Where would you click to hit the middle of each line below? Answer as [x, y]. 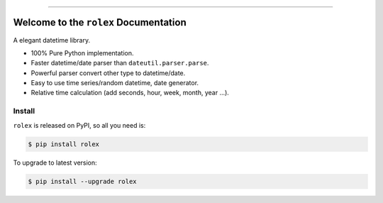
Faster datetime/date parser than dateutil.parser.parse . [120, 63]
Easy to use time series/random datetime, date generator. [115, 83]
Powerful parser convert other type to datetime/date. [108, 73]
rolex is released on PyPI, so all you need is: [79, 125]
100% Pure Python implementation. [82, 53]
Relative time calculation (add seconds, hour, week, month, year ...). [130, 93]
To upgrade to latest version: [55, 163]
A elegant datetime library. [52, 40]
